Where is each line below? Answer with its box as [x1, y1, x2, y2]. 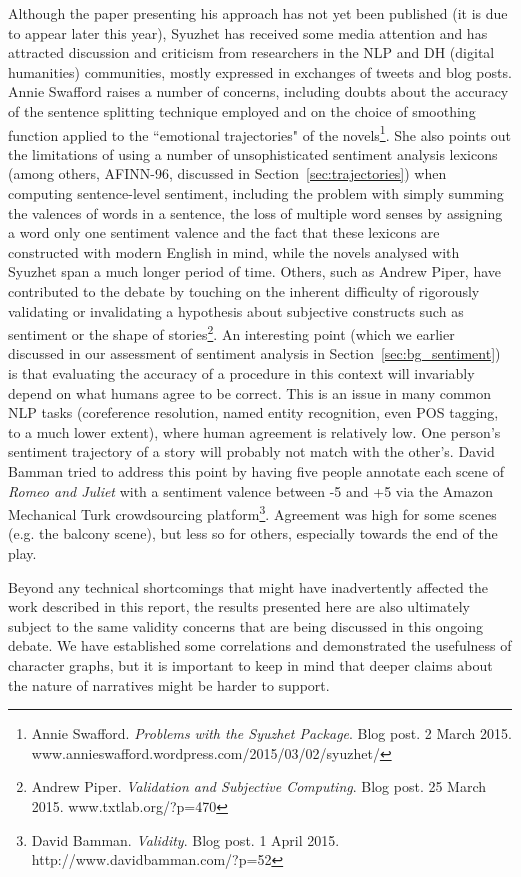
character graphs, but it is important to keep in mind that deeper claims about [8, 654, 493, 675]
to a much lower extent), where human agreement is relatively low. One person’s [8, 421, 501, 442]
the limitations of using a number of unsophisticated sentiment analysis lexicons [8, 143, 498, 164]
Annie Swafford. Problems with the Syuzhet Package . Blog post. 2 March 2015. [31, 723, 512, 744]
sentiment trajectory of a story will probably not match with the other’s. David [8, 441, 495, 462]
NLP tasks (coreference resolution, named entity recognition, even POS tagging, [8, 402, 499, 423]
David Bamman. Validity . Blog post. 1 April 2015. [31, 829, 340, 850]
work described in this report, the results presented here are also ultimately [8, 596, 470, 617]
